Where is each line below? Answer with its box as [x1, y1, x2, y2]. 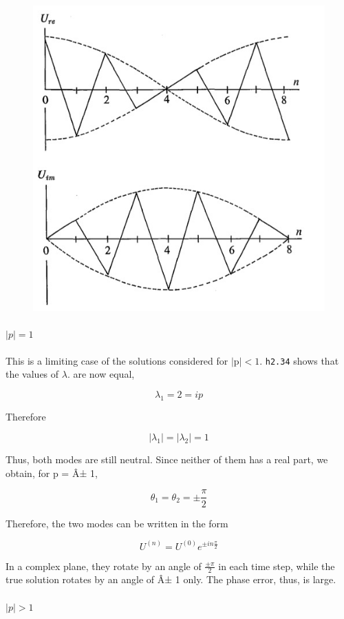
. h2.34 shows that [259, 353, 339, 367]
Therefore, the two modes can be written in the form [6, 516, 228, 530]
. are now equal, [67, 367, 135, 381]
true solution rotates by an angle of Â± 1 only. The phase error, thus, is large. [6, 572, 336, 587]
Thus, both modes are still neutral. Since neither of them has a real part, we [6, 452, 328, 467]
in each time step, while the [218, 558, 335, 573]
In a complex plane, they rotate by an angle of [6, 558, 202, 573]
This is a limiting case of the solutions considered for [6, 353, 228, 367]
